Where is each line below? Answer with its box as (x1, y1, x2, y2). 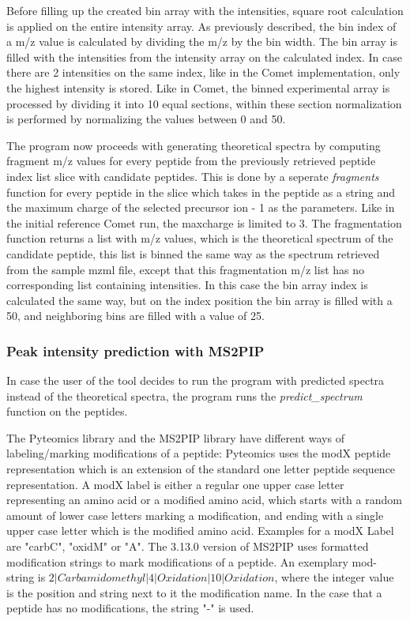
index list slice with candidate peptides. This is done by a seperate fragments (6, 167, 379, 184)
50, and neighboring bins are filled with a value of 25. (6, 307, 265, 324)
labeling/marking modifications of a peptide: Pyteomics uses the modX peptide (6, 445, 391, 461)
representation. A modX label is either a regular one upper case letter (6, 476, 344, 492)
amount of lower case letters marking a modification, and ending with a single (6, 506, 384, 523)
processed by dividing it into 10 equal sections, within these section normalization (6, 95, 402, 111)
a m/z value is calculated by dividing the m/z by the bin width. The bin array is (6, 33, 397, 50)
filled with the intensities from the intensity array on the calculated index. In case (6, 48, 402, 65)
